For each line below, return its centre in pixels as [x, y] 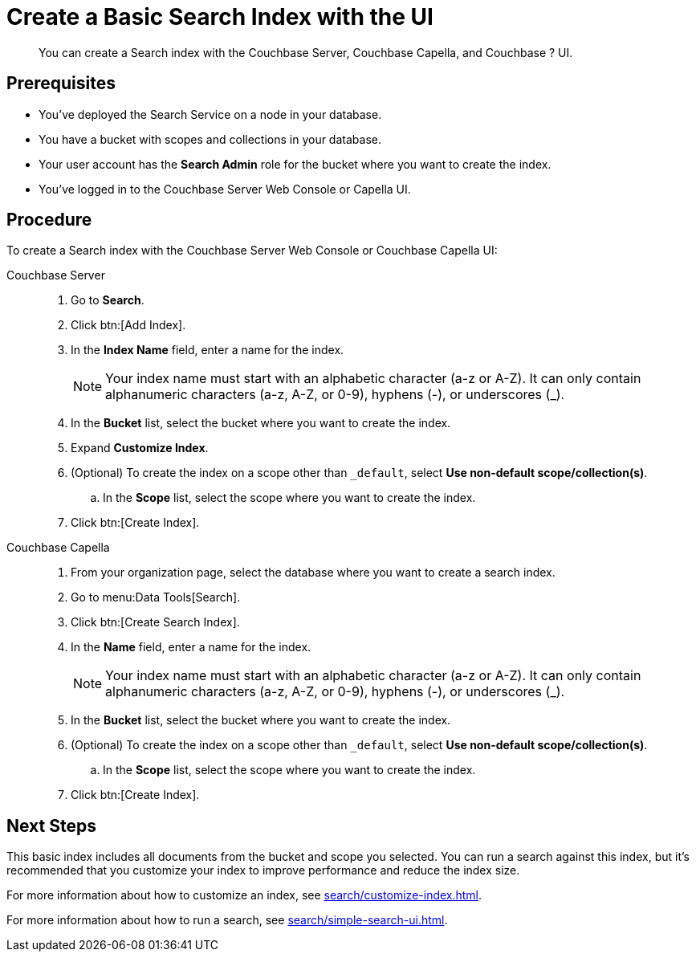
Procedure [49, 220]
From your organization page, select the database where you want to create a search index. [313, 573]
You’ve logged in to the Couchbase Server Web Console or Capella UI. [225, 189]
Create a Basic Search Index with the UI [220, 17]
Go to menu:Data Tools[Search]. [156, 597]
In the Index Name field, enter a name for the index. [208, 350]
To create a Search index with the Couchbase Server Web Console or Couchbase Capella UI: [252, 251]
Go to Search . [108, 300]
